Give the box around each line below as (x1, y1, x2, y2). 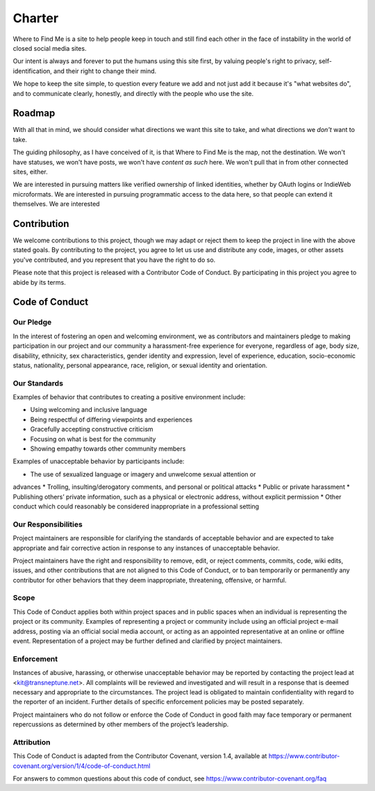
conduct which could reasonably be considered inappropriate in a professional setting (12, 502, 260, 510)
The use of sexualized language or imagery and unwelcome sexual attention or (30, 469, 256, 478)
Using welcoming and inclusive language (30, 406, 148, 414)
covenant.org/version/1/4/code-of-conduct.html (12, 761, 151, 770)
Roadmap (12, 108, 56, 119)
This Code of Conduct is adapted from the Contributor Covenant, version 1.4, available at (12, 752, 267, 760)
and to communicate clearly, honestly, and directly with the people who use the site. (12, 89, 253, 97)
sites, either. (12, 167, 48, 176)
